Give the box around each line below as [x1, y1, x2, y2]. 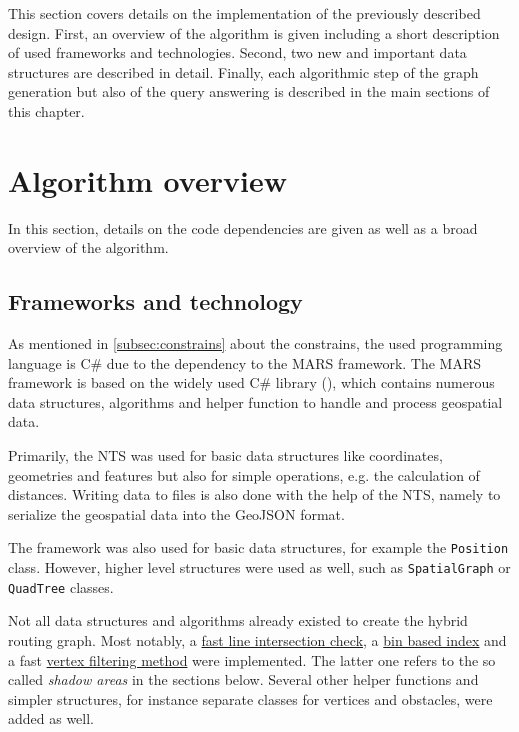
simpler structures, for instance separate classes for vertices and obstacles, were [8, 688, 493, 709]
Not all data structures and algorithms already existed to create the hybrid [8, 610, 468, 631]
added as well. [8, 708, 95, 729]
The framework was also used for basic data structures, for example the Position [8, 537, 509, 558]
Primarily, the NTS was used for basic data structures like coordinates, [8, 445, 443, 466]
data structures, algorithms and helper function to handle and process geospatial [8, 391, 503, 412]
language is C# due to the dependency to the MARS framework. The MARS [8, 352, 482, 373]
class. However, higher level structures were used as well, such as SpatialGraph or [8, 557, 511, 578]
